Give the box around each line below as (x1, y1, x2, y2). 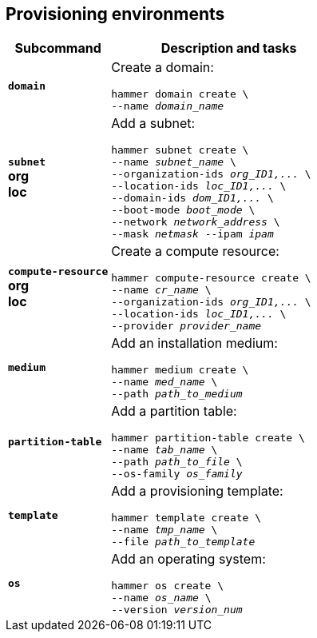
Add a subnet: (111, 115, 196, 132)
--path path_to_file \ (111, 456, 243, 469)
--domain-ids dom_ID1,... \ (111, 192, 274, 205)
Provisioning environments (6, 4, 225, 24)
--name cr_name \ (111, 284, 212, 297)
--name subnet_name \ (111, 156, 236, 169)
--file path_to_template (111, 536, 256, 548)
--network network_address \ (111, 216, 280, 229)
